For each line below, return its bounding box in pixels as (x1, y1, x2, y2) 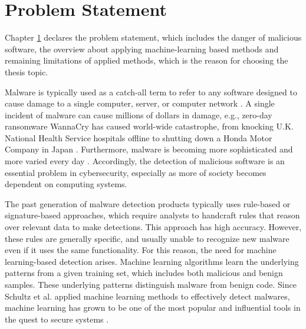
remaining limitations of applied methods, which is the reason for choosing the (5, 54, 288, 67)
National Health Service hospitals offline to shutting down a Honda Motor (5, 131, 272, 144)
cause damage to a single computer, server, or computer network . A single (5, 97, 275, 109)
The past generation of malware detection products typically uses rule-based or (5, 197, 291, 210)
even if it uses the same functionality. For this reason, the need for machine (5, 244, 277, 256)
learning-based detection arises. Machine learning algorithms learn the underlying (5, 255, 299, 267)
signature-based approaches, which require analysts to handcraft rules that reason (5, 209, 300, 221)
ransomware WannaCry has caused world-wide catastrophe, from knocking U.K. (5, 120, 294, 132)
